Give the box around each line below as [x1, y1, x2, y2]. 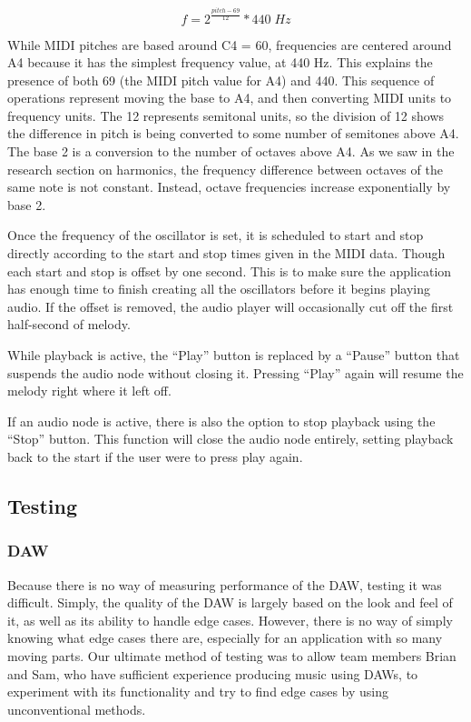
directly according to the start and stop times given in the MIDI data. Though [7, 244, 446, 263]
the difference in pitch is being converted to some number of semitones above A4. [7, 124, 459, 143]
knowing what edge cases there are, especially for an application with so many [7, 628, 443, 647]
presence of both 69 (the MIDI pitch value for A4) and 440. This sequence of [7, 70, 435, 89]
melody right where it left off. [7, 381, 172, 400]
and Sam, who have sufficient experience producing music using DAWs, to [7, 664, 418, 683]
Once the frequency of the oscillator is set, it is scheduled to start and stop [7, 226, 424, 245]
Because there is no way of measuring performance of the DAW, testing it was [7, 575, 442, 594]
